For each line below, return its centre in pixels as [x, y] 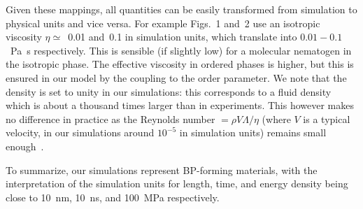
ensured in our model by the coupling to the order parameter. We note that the [176, 77]
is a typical [327, 118]
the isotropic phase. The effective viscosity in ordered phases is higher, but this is [180, 64]
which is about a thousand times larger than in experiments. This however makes [180, 105]
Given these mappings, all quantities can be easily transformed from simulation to [181, 9]
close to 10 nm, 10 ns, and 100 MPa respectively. [113, 197]
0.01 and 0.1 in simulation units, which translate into [183, 37]
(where [276, 118]
